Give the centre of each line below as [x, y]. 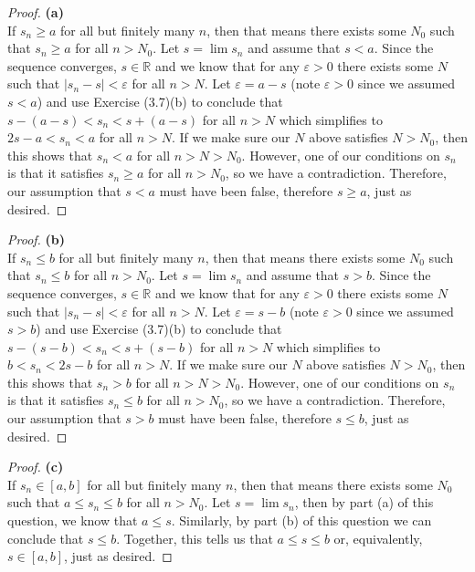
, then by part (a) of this [364, 502]
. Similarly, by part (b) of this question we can [301, 520]
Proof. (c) [36, 467]
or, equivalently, [378, 538]
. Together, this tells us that [195, 538]
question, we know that [73, 520]
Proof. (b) [37, 239]
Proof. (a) [36, 12]
